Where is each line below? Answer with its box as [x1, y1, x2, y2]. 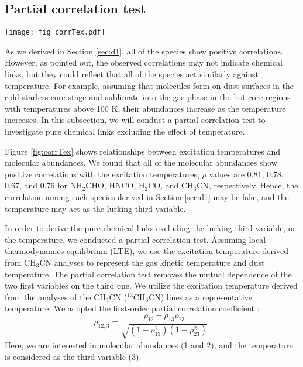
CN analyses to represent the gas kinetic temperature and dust [39, 256, 265, 268]
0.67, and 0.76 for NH [5, 179, 82, 191]
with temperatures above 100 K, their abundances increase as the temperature [5, 102, 286, 114]
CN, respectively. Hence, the [197, 179, 298, 191]
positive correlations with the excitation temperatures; [5, 167, 199, 180]
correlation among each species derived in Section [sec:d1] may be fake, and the [5, 190, 289, 203]
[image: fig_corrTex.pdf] [5, 28, 105, 37]
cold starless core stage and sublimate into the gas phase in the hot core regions [5, 91, 291, 103]
